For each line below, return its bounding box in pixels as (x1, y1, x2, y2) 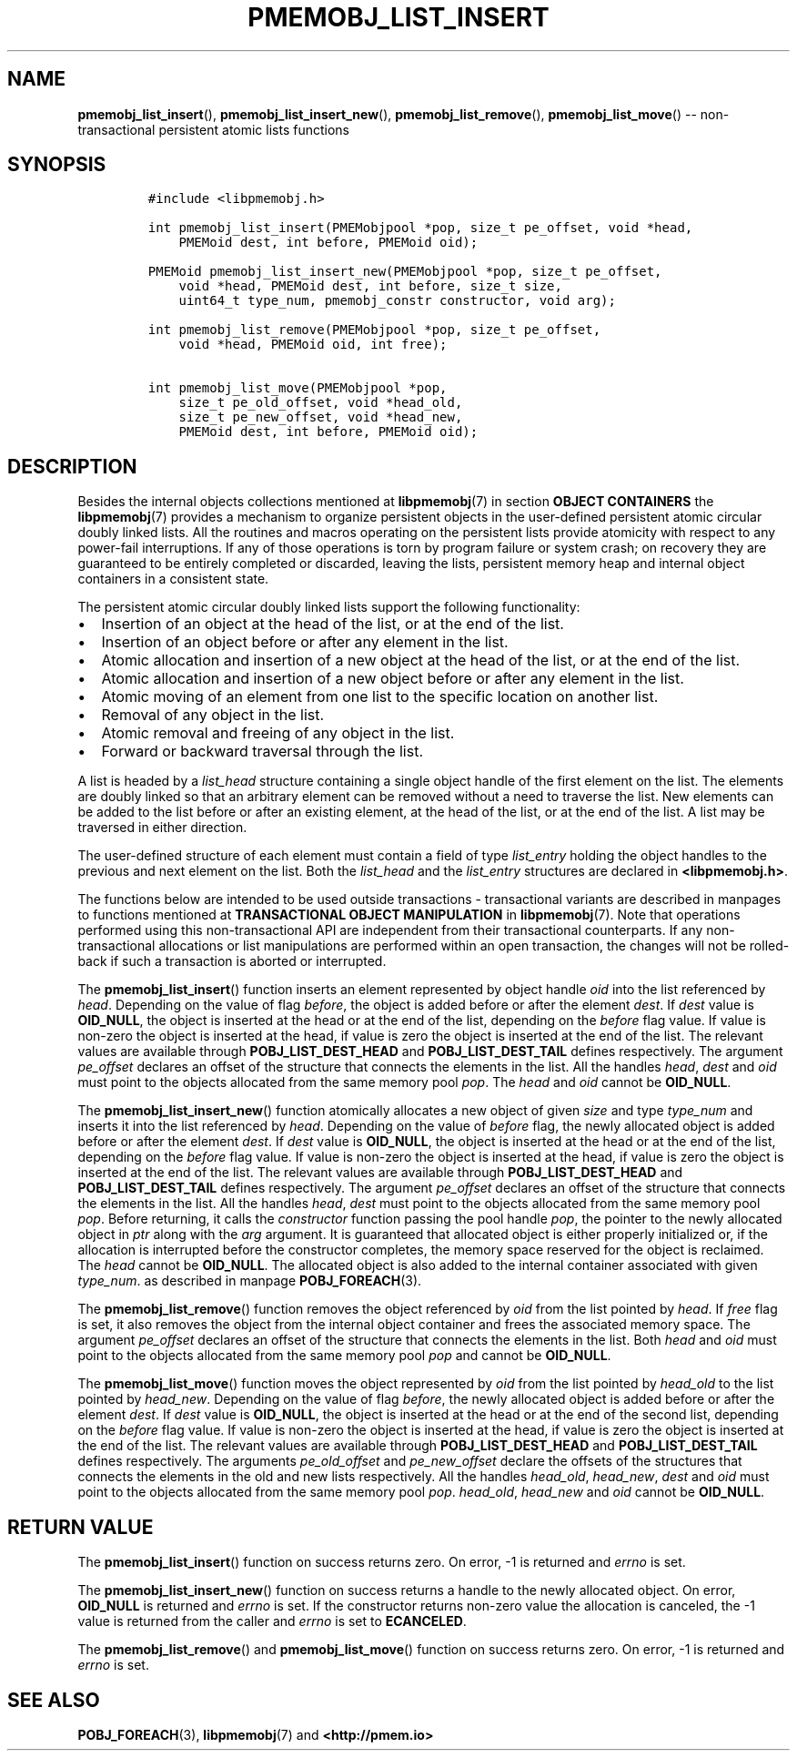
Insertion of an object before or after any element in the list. (101, 633, 509, 652)
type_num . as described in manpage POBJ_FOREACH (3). (77, 1273, 422, 1289)
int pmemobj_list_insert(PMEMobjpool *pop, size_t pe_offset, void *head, (147, 220, 693, 236)
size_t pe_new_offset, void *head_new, (178, 410, 463, 425)
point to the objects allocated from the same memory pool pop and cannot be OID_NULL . (77, 1347, 611, 1364)
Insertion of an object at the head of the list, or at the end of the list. (101, 615, 564, 634)
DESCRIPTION (7, 454, 137, 478)
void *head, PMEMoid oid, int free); (178, 337, 448, 352)
